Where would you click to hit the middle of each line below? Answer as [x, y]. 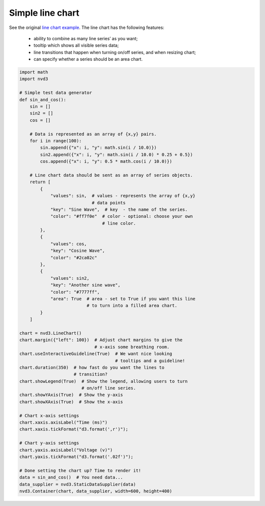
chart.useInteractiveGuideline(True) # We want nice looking [96, 354]
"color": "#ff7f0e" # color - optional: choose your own [122, 216]
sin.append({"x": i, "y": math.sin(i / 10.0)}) [98, 148]
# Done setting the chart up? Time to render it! [80, 470]
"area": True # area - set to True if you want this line [123, 299]
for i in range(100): [56, 141]
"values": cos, [68, 244]
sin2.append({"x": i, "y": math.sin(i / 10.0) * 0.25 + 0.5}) [117, 154]
